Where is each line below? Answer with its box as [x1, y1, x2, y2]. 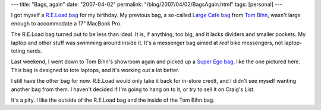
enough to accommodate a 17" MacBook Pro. [11, 20, 122, 27]
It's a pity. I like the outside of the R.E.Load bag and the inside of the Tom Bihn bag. [11, 96, 215, 103]
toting [11, 47, 26, 54]
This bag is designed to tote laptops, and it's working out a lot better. [11, 66, 180, 73]
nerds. [26, 47, 43, 54]
